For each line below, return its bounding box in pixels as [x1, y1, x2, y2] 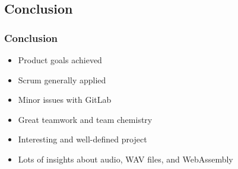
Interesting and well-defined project [18, 133, 147, 145]
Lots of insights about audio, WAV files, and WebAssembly [18, 152, 233, 165]
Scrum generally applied [18, 73, 106, 86]
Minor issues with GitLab [18, 93, 112, 106]
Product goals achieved [18, 54, 102, 66]
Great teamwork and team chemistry [18, 113, 153, 125]
